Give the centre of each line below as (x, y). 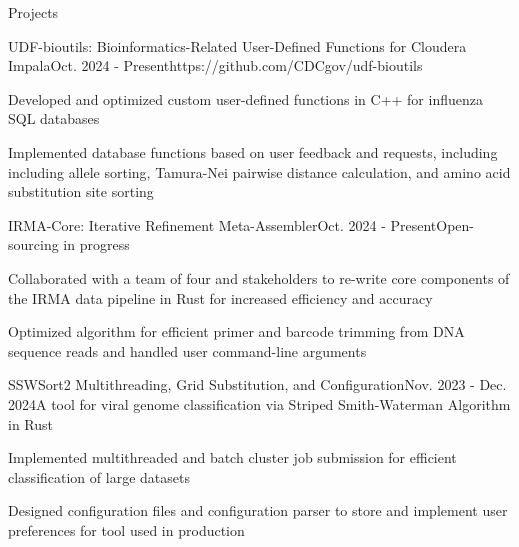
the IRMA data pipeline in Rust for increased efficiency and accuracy (220, 297)
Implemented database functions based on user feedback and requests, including (253, 151)
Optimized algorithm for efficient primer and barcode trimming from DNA (236, 331)
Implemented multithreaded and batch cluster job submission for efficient (232, 457)
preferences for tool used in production (126, 529)
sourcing (33, 244)
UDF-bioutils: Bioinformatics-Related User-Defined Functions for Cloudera (237, 45)
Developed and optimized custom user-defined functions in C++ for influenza (245, 98)
